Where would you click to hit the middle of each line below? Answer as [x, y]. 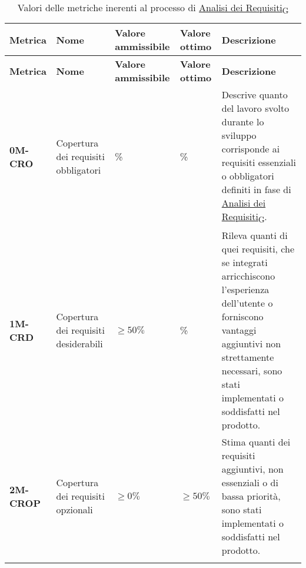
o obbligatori [248, 176]
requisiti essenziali [259, 162]
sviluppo [239, 135]
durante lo [243, 122]
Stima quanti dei [256, 442]
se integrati [245, 263]
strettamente [248, 357]
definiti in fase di [256, 190]
